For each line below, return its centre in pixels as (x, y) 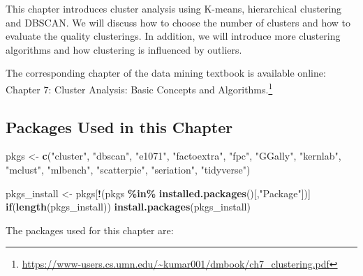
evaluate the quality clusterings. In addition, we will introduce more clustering (173, 36)
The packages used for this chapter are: (90, 230)
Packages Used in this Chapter (119, 127)
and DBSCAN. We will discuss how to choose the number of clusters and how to (178, 22)
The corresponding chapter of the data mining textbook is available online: (166, 73)
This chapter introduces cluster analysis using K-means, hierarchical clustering (174, 8)
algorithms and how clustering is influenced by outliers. (124, 49)
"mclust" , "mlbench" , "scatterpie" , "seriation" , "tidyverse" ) (128, 170)
